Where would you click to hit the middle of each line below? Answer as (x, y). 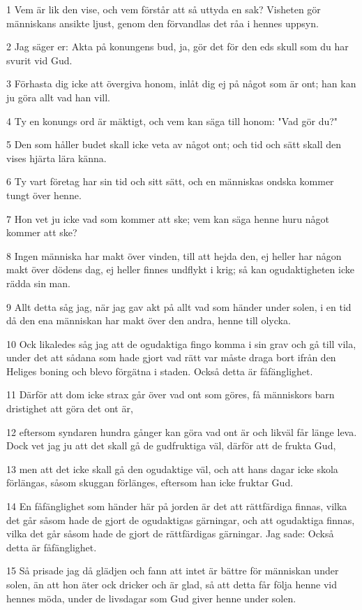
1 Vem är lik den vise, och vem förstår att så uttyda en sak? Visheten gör (164, 9)
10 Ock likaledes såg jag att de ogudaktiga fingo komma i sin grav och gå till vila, (181, 343)
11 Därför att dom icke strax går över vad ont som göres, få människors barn (171, 394)
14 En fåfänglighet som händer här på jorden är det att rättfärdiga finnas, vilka (177, 506)
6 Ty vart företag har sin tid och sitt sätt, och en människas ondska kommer (170, 181)
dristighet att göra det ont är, (70, 408)
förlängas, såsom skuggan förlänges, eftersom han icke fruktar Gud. (150, 482)
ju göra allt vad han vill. (59, 97)
